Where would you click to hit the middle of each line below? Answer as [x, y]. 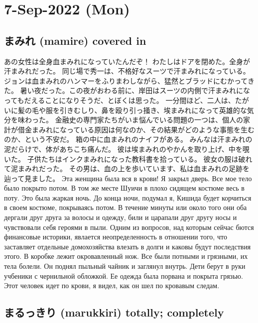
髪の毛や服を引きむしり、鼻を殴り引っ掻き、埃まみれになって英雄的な [132, 110]
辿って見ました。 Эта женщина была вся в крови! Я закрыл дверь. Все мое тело [128, 178]
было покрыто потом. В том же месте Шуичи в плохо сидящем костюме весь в [124, 188]
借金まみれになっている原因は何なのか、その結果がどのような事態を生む [136, 129]
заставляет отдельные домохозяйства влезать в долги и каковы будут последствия [128, 246]
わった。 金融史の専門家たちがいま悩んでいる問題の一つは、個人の [134, 120]
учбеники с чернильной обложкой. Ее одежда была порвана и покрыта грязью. [124, 275]
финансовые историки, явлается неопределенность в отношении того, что [116, 237]
